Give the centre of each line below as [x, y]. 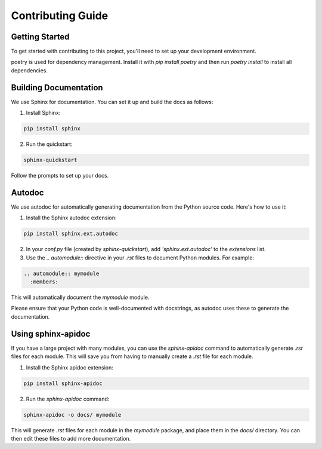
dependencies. [29, 70]
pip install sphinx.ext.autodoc [71, 234]
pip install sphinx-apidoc [63, 383]
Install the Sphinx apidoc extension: [69, 367]
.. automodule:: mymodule [61, 273]
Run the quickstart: [49, 144]
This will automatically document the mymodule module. [80, 297]
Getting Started [40, 37]
